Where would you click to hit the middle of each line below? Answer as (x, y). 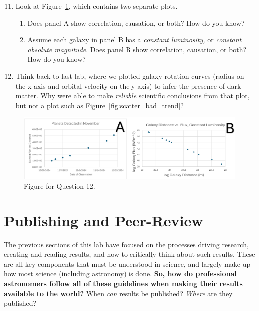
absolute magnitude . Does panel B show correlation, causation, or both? (137, 49)
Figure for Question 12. (60, 186)
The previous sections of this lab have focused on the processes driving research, (126, 244)
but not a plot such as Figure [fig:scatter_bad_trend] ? (100, 105)
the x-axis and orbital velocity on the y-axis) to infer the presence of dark (128, 85)
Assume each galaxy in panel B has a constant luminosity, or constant (134, 40)
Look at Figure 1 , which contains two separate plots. (97, 6)
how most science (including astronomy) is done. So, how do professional (120, 273)
